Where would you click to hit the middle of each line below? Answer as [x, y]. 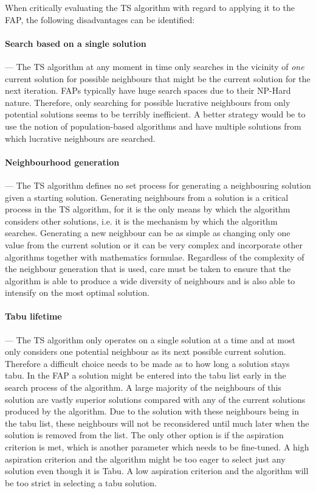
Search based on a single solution [76, 43]
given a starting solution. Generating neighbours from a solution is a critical [147, 197]
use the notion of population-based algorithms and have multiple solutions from [153, 126]
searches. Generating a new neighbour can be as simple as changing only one [148, 233]
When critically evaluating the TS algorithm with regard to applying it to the [150, 7]
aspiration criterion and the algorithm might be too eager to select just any [145, 459]
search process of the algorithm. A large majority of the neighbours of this [143, 387]
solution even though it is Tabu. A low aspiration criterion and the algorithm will [157, 471]
